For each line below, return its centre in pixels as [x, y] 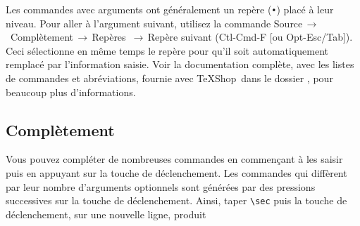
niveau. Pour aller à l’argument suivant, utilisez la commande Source [154, 23]
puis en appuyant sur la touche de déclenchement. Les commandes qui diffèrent [176, 173]
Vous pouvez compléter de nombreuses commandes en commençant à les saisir [174, 159]
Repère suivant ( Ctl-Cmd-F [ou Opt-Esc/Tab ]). [250, 37]
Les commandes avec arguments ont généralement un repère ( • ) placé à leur [170, 9]
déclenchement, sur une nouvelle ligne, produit [106, 214]
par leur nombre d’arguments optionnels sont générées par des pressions [161, 186]
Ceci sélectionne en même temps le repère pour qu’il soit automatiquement [167, 50]
